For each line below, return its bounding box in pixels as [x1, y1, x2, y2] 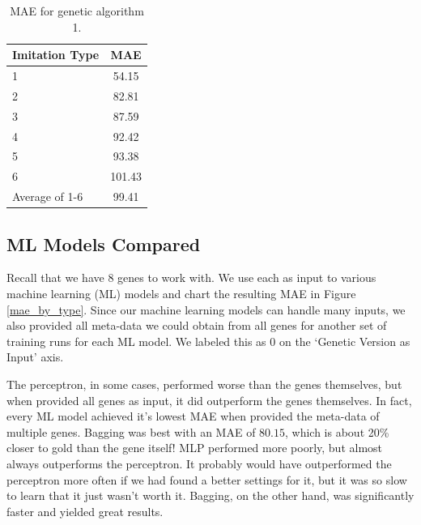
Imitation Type [12, 46, 100, 63]
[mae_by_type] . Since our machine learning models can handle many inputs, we [6, 301, 406, 318]
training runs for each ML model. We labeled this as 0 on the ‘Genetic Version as [6, 332, 410, 349]
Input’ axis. [6, 348, 64, 365]
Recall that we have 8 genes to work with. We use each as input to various [6, 269, 376, 286]
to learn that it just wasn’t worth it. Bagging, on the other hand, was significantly [6, 487, 415, 504]
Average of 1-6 [12, 188, 83, 205]
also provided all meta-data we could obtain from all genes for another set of [6, 317, 387, 334]
